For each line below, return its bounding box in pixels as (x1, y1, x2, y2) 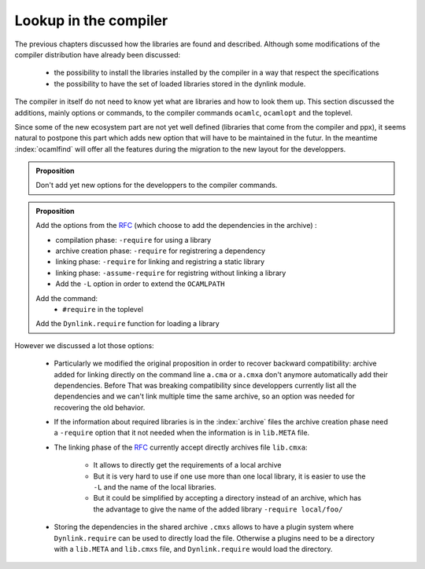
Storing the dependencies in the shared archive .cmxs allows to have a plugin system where (54, 523, 354, 532)
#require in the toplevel (62, 304, 143, 314)
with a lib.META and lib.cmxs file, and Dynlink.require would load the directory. (54, 545, 333, 553)
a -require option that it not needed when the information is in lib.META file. (54, 428, 310, 438)
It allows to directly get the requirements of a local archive (93, 461, 282, 470)
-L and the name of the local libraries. (93, 483, 216, 492)
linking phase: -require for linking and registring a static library (55, 257, 265, 266)
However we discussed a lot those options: (14, 340, 154, 350)
